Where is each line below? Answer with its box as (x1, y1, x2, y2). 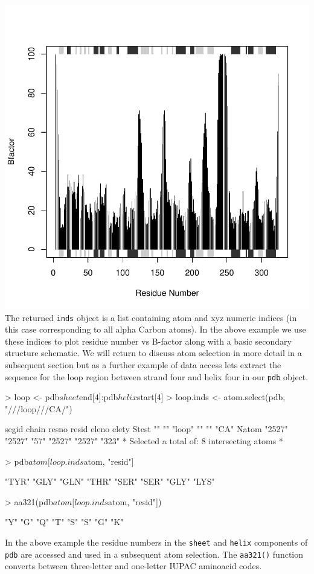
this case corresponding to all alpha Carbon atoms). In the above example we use (5, 323, 306, 336)
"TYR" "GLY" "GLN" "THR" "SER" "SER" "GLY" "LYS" (5, 475, 215, 488)
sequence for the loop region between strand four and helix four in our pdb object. (5, 370, 309, 383)
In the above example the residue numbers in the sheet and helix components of (5, 536, 308, 549)
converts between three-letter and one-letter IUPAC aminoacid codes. (5, 560, 262, 572)
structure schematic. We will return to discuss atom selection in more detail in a (5, 346, 302, 359)
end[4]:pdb (79, 391, 118, 403)
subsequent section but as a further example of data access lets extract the (5, 359, 281, 371)
